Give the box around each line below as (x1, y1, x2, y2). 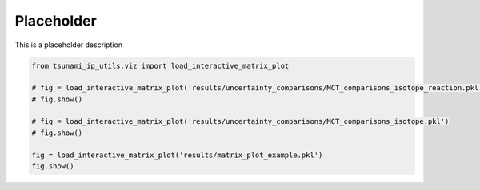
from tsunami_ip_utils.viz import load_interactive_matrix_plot (31, 61, 290, 70)
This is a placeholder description (14, 40, 123, 49)
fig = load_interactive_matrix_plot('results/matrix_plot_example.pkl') (31, 150, 323, 160)
